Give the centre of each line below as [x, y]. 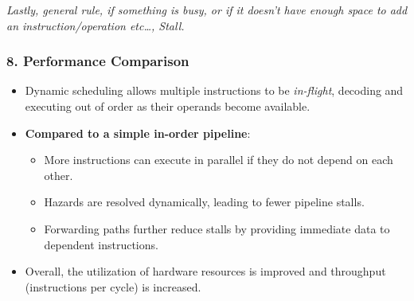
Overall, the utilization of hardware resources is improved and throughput [205, 271]
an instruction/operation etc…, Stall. [96, 25]
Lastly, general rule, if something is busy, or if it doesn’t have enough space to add [207, 10]
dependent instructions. [101, 244]
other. [59, 175]
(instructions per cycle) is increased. [113, 286]
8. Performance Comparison [98, 61]
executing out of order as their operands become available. [168, 106]
